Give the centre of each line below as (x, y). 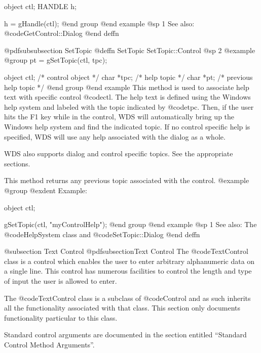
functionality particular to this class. (61, 317)
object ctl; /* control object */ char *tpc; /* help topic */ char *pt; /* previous (128, 77)
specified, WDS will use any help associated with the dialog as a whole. (115, 136)
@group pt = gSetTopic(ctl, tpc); (56, 60)
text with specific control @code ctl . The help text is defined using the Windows (127, 97)
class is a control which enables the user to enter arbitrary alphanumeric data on (129, 261)
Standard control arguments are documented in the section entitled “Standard (125, 335)
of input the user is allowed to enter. (61, 281)
